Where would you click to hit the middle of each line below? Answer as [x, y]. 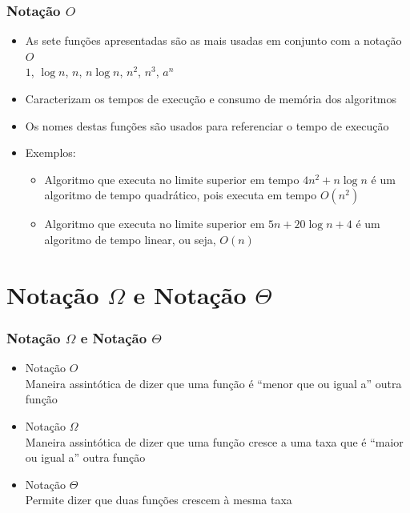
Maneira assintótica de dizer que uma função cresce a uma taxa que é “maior [214, 441]
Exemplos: [50, 152]
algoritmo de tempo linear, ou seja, [130, 239]
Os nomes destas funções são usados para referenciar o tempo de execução [207, 125]
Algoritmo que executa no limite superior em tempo [172, 179]
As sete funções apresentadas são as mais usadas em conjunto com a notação [213, 40]
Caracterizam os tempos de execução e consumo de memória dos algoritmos [211, 98]
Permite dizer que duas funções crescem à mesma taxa [159, 500]
